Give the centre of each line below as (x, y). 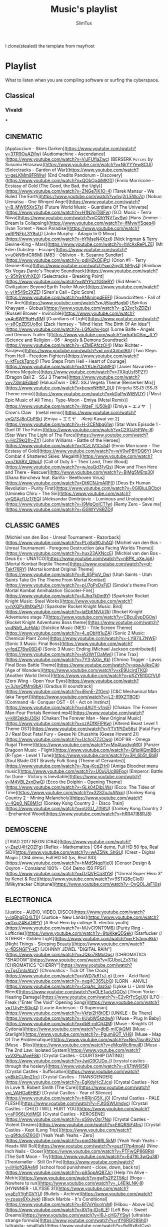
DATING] (115, 1055)
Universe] (138, 207)
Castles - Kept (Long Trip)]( (33, 1130)
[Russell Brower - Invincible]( (35, 313)
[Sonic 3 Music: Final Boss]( (34, 644)
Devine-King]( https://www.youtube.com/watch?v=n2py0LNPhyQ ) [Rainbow (83, 266)
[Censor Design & (133, 863)
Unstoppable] (140, 499)
